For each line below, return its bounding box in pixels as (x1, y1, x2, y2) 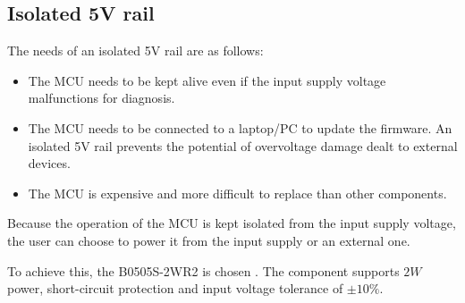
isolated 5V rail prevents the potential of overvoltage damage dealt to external (28, 136, 458, 155)
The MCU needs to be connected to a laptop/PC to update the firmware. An (28, 118, 452, 137)
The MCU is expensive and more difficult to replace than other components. (28, 183, 447, 202)
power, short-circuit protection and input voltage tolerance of (7, 279, 343, 298)
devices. (28, 154, 71, 173)
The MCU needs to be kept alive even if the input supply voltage (28, 71, 386, 89)
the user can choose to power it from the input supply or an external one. (7, 231, 410, 249)
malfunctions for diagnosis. (28, 88, 175, 107)
